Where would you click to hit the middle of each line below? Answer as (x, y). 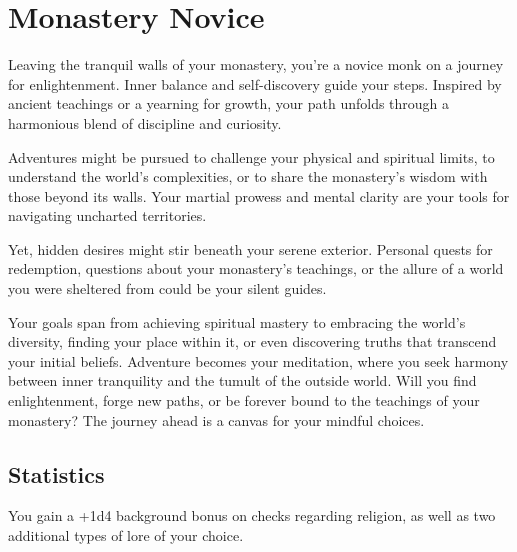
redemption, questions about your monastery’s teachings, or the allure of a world (256, 268)
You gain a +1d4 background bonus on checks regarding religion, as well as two (252, 515)
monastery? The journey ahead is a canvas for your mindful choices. (216, 419)
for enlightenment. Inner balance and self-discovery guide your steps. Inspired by (255, 83)
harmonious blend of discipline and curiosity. (145, 122)
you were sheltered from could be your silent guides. (167, 288)
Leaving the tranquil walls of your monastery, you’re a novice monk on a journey (256, 64)
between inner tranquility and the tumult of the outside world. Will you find (242, 380)
